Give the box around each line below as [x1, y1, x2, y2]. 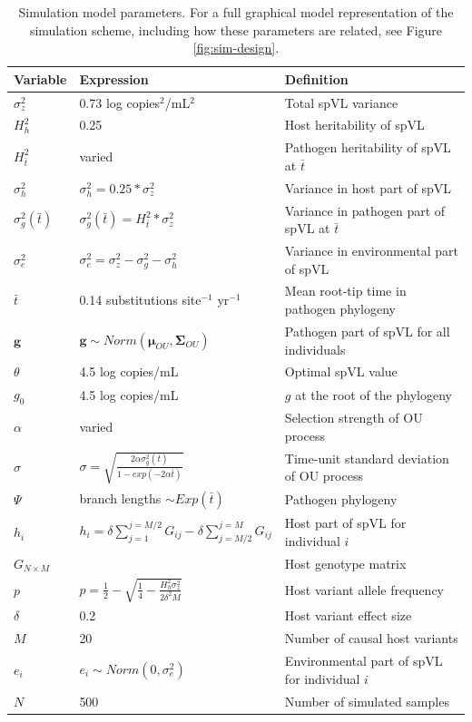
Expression [79, 69, 149, 88]
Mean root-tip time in [284, 281, 407, 300]
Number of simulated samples [284, 691, 449, 710]
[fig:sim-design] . [192, 38, 280, 57]
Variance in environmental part [284, 241, 458, 260]
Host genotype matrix [284, 553, 407, 572]
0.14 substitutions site [79, 290, 202, 309]
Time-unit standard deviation [284, 448, 449, 467]
